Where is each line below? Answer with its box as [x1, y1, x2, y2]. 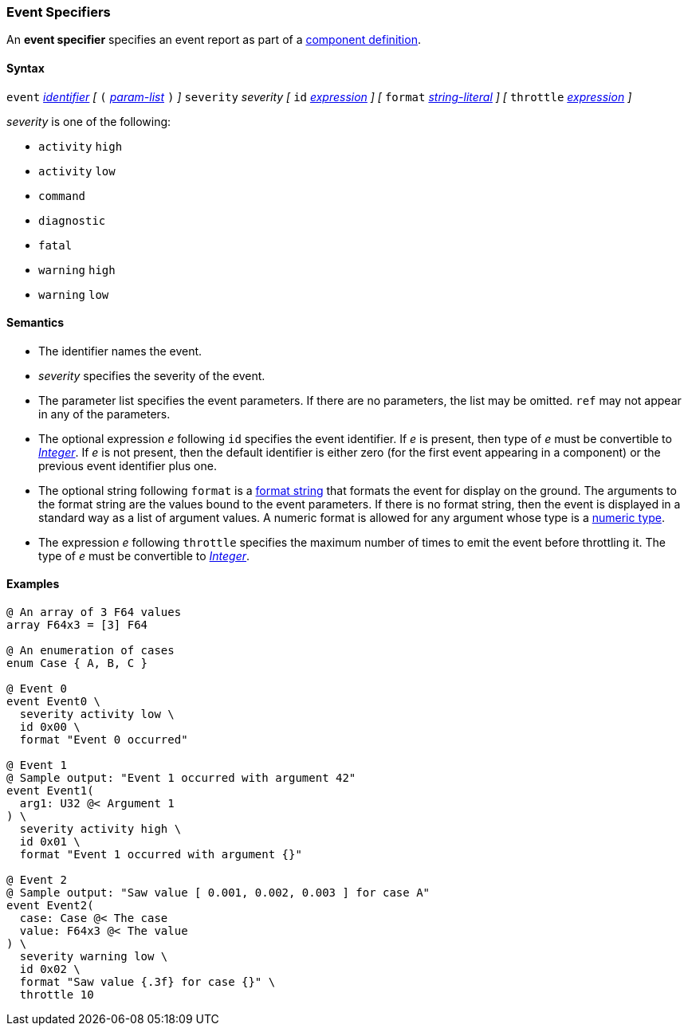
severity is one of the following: [6, 114, 171, 128]
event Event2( [6, 899, 94, 912]
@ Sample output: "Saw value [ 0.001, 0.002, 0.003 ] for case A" [6, 886, 430, 900]
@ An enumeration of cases [6, 644, 175, 657]
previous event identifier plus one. [38, 458, 217, 473]
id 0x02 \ [19, 963, 81, 976]
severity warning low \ [19, 950, 168, 963]
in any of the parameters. [38, 406, 171, 421]
